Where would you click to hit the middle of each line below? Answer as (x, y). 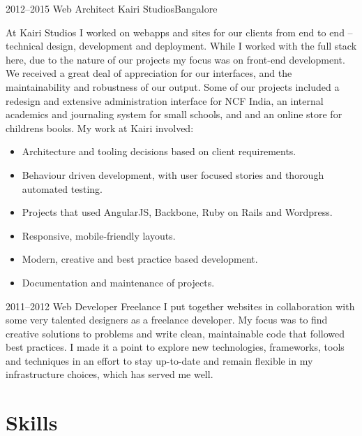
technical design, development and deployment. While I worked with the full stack (181, 46)
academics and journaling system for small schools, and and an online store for (174, 114)
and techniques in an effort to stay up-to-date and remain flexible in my (159, 360)
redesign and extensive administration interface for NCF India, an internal (165, 100)
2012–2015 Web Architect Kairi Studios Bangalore (112, 8)
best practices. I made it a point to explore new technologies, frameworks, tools (175, 347)
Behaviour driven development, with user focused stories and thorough (173, 174)
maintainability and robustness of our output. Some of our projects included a (173, 86)
